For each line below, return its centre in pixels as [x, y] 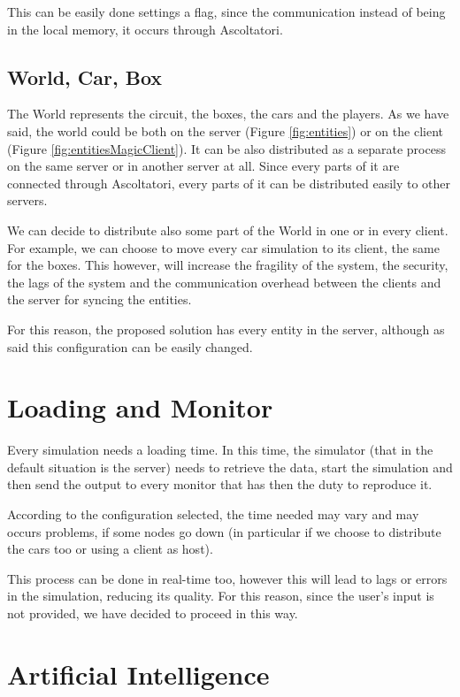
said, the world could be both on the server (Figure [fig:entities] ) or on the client [225, 130]
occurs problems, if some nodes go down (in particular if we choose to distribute [224, 531]
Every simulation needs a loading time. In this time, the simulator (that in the [220, 450]
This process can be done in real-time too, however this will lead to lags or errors [227, 578]
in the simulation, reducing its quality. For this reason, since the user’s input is [221, 596]
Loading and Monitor [140, 407]
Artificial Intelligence [138, 674]
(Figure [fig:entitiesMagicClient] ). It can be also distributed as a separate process [226, 148]
